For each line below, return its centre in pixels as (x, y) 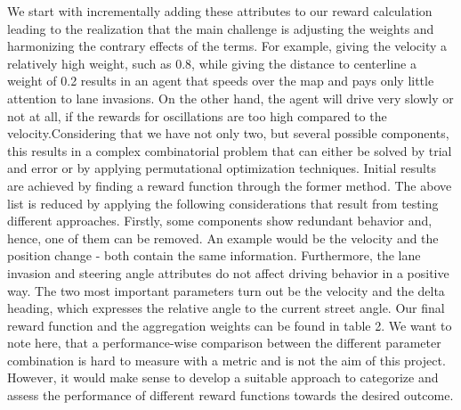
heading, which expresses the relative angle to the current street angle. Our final (226, 308)
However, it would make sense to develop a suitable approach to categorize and (223, 377)
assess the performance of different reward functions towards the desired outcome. (230, 395)
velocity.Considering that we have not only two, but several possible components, (228, 133)
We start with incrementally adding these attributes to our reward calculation (220, 11)
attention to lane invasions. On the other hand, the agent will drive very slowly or (230, 98)
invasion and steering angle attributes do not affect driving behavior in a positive (228, 272)
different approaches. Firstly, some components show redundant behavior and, (220, 221)
